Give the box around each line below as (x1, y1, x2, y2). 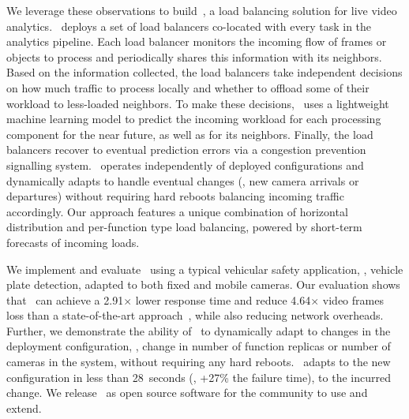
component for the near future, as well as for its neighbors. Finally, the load (6, 125, 373, 142)
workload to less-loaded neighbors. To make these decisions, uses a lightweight (6, 95, 389, 111)
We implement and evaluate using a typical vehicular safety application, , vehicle (6, 260, 403, 277)
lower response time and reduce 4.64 (135, 291, 311, 308)
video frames (322, 291, 384, 308)
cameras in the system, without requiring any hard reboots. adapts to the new (6, 354, 391, 370)
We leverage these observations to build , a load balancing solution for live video (6, 2, 397, 18)
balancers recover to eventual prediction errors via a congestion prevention (6, 141, 366, 158)
